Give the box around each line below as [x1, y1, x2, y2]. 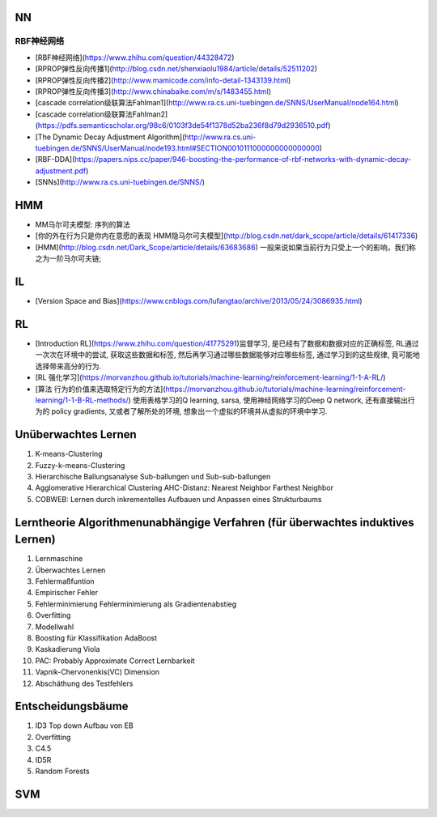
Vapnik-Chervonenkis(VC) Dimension [35, 667, 160, 677]
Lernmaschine [35, 554, 83, 564]
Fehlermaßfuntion [35, 577, 95, 586]
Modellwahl [35, 622, 74, 632]
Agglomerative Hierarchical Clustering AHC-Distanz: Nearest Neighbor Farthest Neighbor [35, 483, 333, 493]
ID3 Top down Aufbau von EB [35, 721, 134, 730]
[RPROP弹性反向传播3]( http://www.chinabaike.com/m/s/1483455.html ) [35, 86, 271, 96]
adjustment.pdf [35, 166, 87, 176]
